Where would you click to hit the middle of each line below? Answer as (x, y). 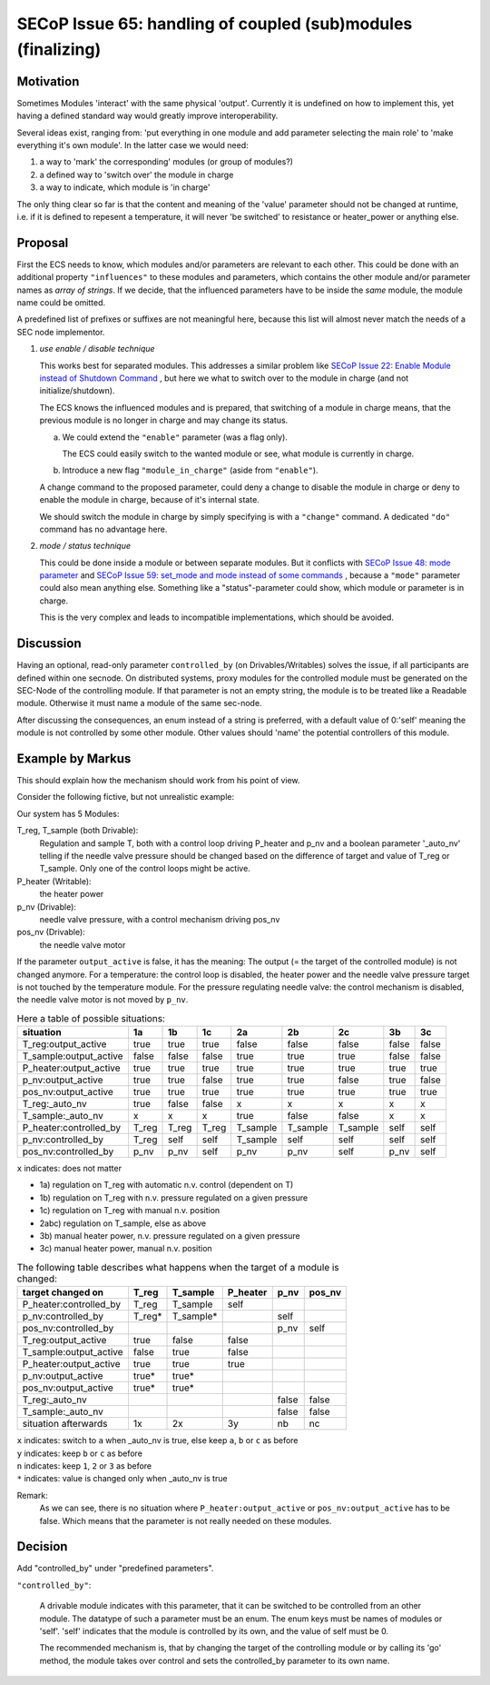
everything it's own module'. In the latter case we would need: (132, 145)
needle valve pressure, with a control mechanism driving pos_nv (160, 919)
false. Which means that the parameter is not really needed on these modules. (186, 1520)
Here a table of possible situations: (91, 1018)
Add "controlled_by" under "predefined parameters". (115, 1569)
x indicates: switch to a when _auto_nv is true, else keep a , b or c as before (157, 1441)
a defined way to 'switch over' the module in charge (137, 174)
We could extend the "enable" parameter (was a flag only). (175, 437)
